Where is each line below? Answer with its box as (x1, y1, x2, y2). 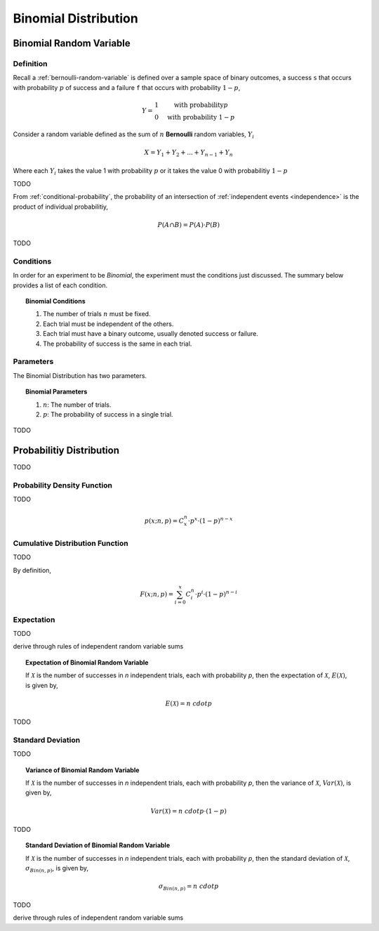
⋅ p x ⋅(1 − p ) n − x (187, 515, 233, 525)
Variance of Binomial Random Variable (25, 766, 140, 774)
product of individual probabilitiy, (13, 202, 109, 211)
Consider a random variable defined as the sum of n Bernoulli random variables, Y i (13, 130, 255, 140)
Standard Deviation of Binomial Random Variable (25, 841, 171, 849)
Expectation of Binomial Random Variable (25, 658, 149, 667)
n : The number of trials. (43, 401, 112, 409)
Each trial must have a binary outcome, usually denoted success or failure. (43, 330, 259, 338)
